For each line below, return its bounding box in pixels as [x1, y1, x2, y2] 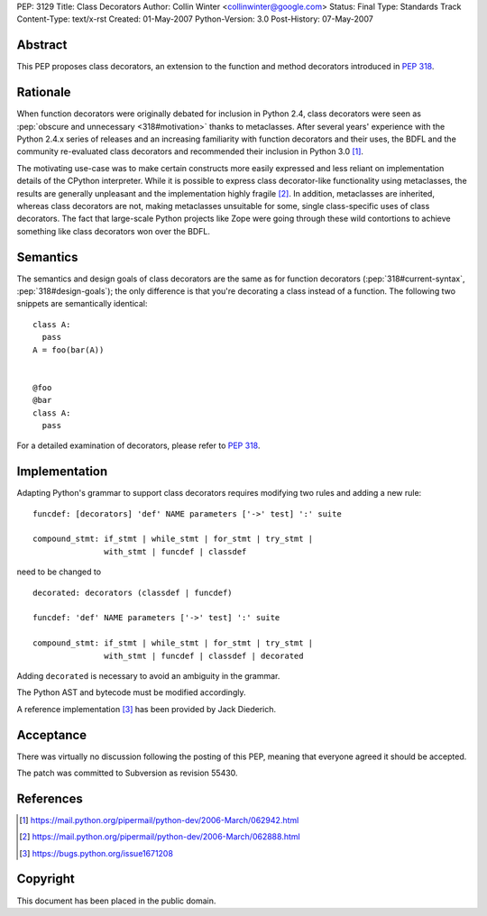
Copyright [16, 871, 76, 887]
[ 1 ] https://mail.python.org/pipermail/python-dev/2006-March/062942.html [19, 814, 299, 825]
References [16, 791, 83, 806]
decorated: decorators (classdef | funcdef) [32, 587, 234, 598]
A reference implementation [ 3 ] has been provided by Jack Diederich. [16, 703, 277, 714]
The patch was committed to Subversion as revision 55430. [16, 767, 238, 778]
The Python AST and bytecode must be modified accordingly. [16, 687, 246, 698]
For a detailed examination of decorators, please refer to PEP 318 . [16, 440, 261, 451]
